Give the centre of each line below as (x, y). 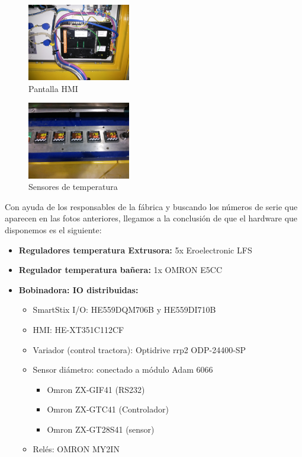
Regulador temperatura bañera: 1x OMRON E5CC (121, 270)
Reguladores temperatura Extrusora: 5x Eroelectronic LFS (135, 250)
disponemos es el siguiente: (53, 229)
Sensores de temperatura (73, 187)
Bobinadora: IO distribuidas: (78, 289)
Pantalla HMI (53, 88)
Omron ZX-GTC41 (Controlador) (108, 409)
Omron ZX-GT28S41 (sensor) (101, 429)
